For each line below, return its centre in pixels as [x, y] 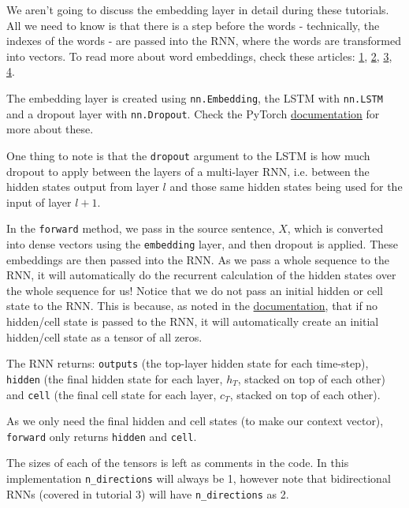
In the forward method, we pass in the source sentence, [141, 228]
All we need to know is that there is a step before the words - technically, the [193, 25]
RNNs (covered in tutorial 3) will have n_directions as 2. [148, 493]
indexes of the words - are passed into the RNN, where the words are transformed [204, 41]
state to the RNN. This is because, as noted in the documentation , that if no [192, 306]
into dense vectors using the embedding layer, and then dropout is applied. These [202, 243]
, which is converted [335, 228]
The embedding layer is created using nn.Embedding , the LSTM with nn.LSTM [195, 97]
